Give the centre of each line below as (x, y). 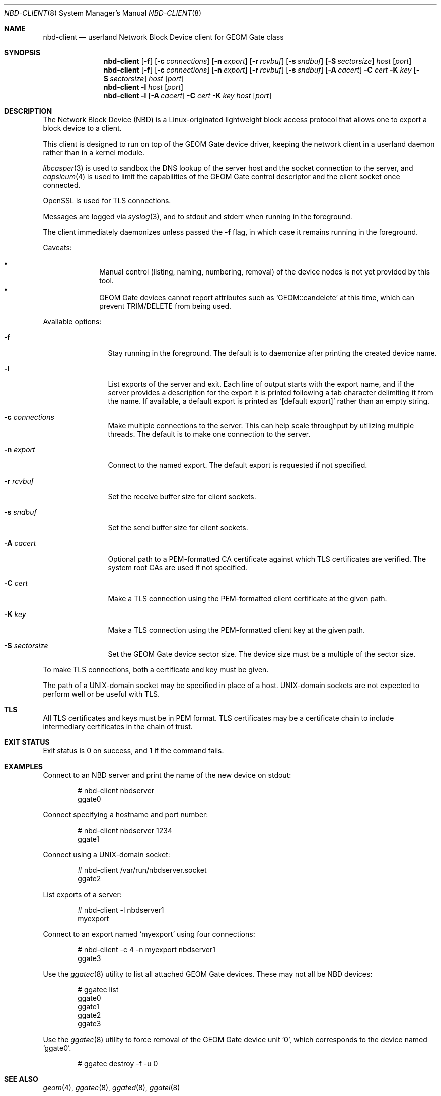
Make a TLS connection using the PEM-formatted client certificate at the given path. (247, 599)
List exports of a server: (82, 894)
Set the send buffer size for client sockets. (178, 528)
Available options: (72, 322)
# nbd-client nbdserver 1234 (125, 830)
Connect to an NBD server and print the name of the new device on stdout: (167, 775)
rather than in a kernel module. (94, 152)
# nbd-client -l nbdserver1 (121, 910)
